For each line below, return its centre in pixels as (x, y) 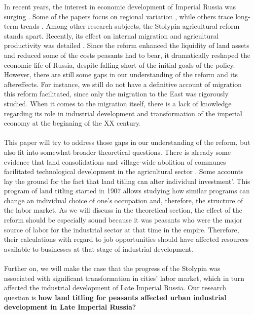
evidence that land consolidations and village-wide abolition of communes (115, 161)
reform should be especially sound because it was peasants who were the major (123, 220)
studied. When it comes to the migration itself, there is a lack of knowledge (118, 103)
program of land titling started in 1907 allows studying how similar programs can (127, 191)
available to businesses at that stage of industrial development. (99, 248)
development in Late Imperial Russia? (70, 307)
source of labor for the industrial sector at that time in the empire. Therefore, (122, 229)
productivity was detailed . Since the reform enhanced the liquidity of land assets (127, 45)
